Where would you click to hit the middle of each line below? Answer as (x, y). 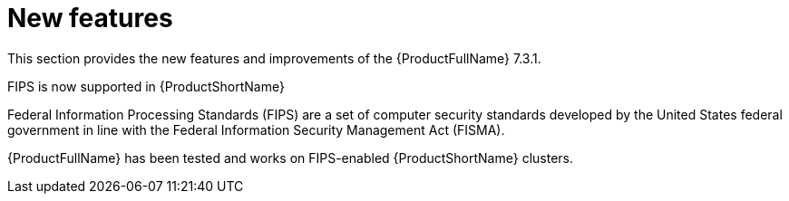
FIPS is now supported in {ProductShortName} (146, 86)
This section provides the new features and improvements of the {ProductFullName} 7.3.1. (274, 58)
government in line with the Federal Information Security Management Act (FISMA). (256, 129)
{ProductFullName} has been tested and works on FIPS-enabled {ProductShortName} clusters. (290, 158)
